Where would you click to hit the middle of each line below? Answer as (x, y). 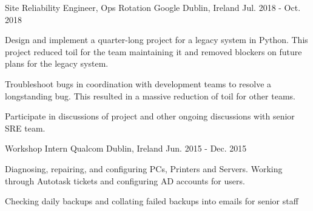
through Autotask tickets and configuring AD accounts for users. (125, 180)
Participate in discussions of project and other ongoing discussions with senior (150, 116)
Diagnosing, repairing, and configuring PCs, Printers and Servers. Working (144, 168)
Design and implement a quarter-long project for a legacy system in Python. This (156, 40)
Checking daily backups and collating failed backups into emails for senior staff (152, 201)
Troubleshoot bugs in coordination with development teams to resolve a (138, 83)
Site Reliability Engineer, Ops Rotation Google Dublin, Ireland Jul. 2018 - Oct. (153, 7)
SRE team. (25, 128)
